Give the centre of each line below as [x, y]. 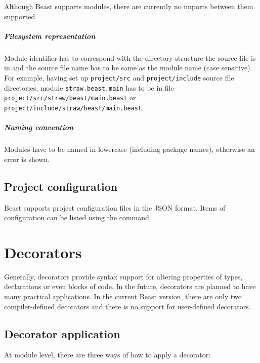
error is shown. [27, 159]
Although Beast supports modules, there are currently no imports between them [129, 6]
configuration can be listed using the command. [78, 217]
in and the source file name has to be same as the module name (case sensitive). [128, 68]
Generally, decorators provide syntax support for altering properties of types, [123, 276]
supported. [21, 16]
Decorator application [62, 333]
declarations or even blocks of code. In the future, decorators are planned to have [130, 286]
